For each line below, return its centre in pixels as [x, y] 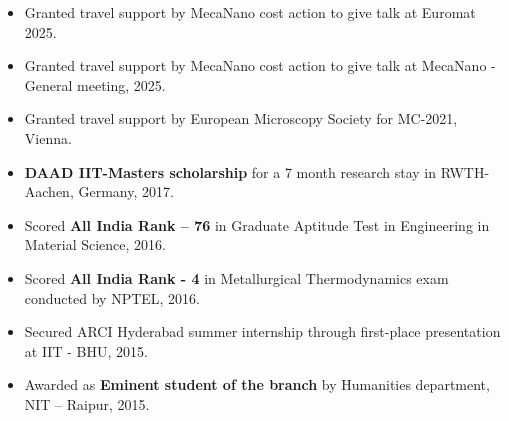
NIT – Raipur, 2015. [87, 403]
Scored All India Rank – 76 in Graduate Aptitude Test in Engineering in [257, 224]
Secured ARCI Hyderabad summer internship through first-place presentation [262, 331]
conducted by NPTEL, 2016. [112, 297]
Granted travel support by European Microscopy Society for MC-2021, [241, 118]
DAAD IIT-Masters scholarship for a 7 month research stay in [230, 171]
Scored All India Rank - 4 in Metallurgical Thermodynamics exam [236, 277]
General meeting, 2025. [95, 84]
